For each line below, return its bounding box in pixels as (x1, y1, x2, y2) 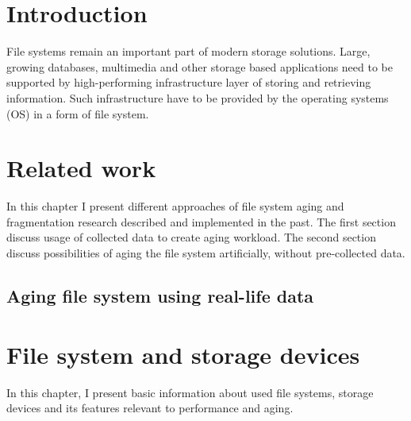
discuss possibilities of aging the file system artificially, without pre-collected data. (6, 245, 405, 261)
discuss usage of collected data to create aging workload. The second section (6, 229, 376, 245)
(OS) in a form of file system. (6, 105, 149, 122)
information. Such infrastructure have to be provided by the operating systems (6, 89, 389, 106)
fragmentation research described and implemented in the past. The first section (6, 213, 396, 230)
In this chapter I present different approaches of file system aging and (6, 198, 344, 214)
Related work (6, 152, 156, 184)
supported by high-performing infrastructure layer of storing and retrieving (6, 74, 371, 91)
